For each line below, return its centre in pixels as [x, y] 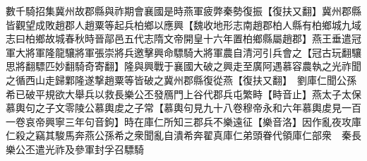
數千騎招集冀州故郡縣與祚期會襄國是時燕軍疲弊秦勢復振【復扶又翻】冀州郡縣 [183, 11]
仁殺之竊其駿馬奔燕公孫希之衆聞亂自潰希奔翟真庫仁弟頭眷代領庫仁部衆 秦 [179, 135]
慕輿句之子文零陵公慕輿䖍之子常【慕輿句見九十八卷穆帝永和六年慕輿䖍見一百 [183, 108]
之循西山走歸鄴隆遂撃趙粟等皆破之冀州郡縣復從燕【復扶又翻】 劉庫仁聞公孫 [181, 79]
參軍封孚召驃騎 [109, 149]
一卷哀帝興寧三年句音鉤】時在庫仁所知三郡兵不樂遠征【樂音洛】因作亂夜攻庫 [183, 121]
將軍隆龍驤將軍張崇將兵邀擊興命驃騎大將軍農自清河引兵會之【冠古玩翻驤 [193, 52]
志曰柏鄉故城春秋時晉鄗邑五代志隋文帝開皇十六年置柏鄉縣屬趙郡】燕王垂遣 [179, 38]
